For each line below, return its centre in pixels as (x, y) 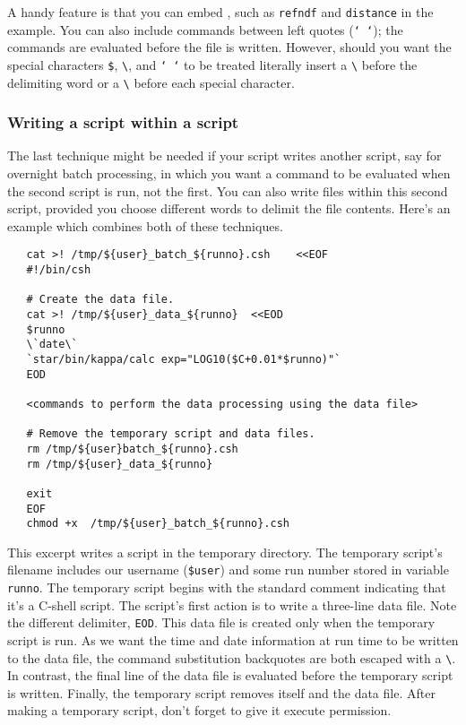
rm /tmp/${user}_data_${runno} (120, 464)
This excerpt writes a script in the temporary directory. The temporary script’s (225, 552)
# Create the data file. (100, 300)
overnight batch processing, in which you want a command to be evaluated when (229, 173)
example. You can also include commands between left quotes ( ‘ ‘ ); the (205, 29)
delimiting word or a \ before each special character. (151, 82)
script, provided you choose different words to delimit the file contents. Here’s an (229, 208)
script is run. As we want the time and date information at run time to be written (233, 640)
